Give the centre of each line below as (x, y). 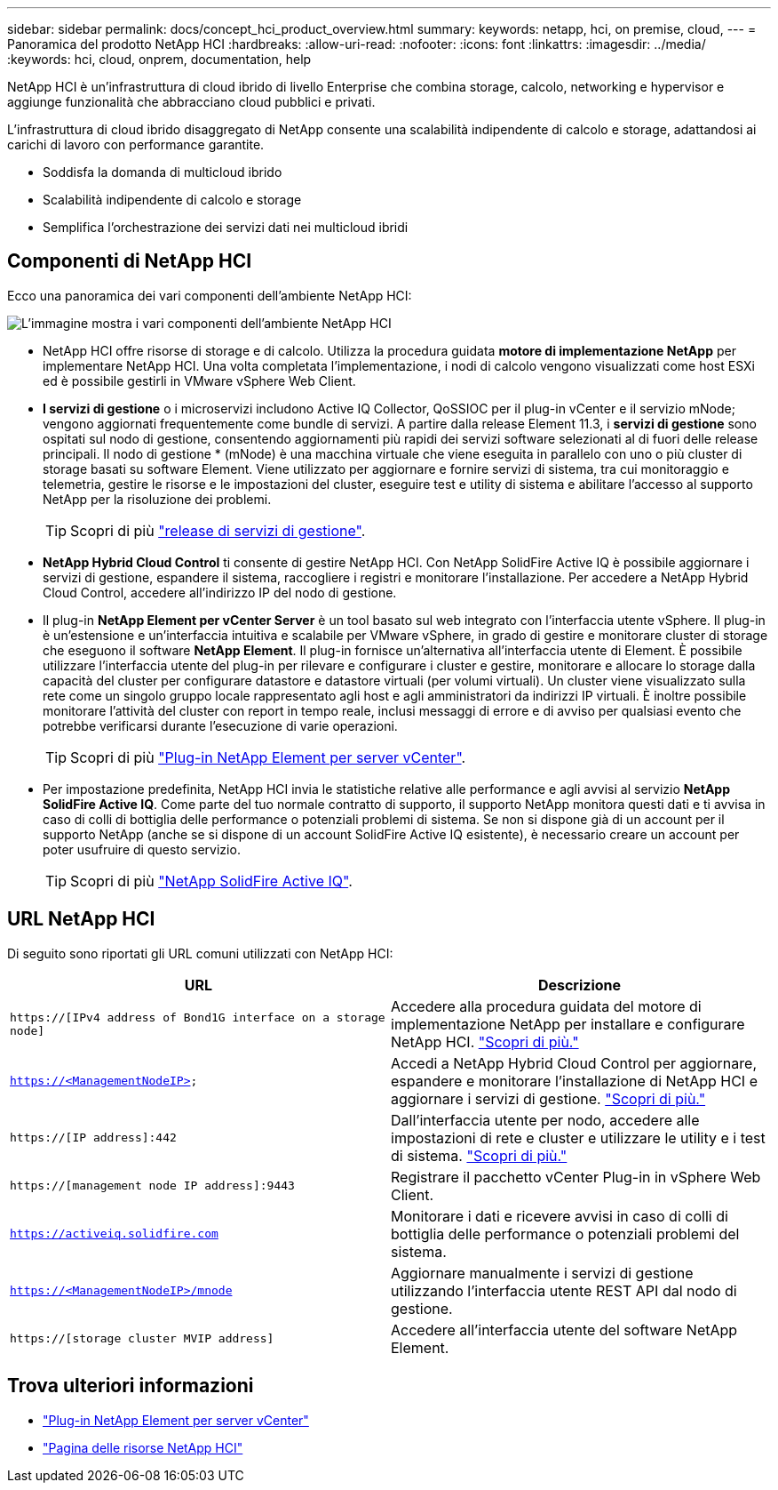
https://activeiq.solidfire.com (114, 1234)
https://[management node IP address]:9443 (152, 1186)
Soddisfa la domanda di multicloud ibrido (163, 172)
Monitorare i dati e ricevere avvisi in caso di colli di (560, 1216)
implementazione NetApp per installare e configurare (568, 1024)
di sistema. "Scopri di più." (479, 1155)
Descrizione (580, 985)
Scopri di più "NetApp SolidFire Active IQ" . (211, 881)
